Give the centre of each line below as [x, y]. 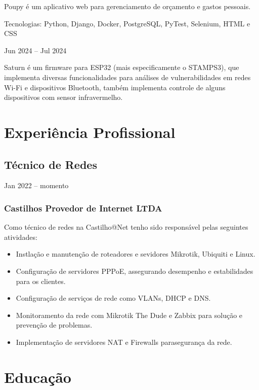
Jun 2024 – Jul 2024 [35, 50]
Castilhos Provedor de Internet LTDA [83, 208]
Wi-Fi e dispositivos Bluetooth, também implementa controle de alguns [115, 87]
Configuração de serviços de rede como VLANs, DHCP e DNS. [113, 298]
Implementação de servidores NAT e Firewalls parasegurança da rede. [124, 342]
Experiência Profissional [90, 132]
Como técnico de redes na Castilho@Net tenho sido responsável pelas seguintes [126, 227]
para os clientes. [41, 281]
